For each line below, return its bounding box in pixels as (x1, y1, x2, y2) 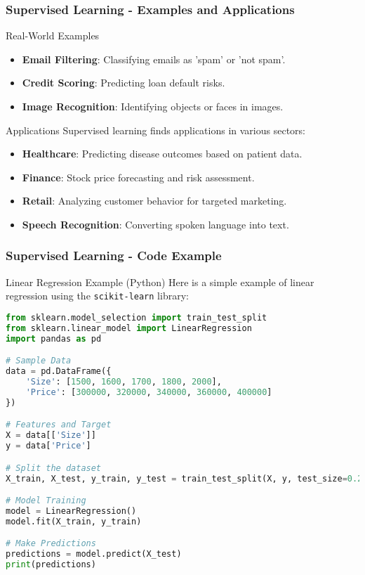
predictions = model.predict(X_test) (6, 549, 182, 560)
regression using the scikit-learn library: (6, 288, 189, 303)
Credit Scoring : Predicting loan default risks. (22, 75, 225, 90)
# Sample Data (6, 356, 72, 366)
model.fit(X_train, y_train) (6, 516, 142, 526)
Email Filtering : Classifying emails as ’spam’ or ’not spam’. (22, 51, 286, 66)
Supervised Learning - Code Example (6, 247, 222, 264)
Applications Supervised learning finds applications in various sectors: (6, 122, 305, 137)
